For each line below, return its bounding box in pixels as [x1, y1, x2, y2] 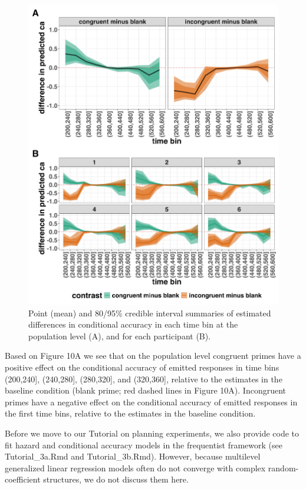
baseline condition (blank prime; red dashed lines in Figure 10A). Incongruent [5, 384, 287, 397]
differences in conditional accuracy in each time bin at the [28, 318, 238, 331]
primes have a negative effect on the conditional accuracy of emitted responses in [5, 395, 298, 408]
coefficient [5, 473, 41, 485]
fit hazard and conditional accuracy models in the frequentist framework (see [5, 438, 282, 451]
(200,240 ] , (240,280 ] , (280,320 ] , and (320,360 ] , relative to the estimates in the [5, 372, 282, 385]
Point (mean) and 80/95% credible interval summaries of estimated [28, 306, 271, 319]
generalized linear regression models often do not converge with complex [5, 461, 266, 474]
